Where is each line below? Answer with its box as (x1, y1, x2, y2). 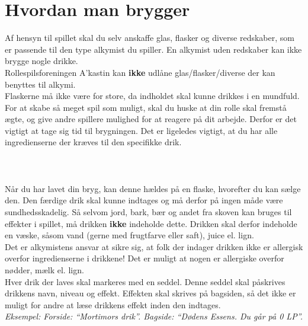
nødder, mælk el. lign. (5, 264, 84, 276)
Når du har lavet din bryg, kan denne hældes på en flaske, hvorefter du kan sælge (5, 182, 301, 194)
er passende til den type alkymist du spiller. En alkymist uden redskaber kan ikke (5, 43, 302, 55)
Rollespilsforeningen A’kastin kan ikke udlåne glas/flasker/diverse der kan (5, 66, 275, 78)
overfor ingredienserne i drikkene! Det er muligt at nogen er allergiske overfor (5, 252, 284, 264)
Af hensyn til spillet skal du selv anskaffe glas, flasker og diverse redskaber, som (5, 31, 294, 44)
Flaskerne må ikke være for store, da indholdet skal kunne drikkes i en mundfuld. (5, 90, 300, 102)
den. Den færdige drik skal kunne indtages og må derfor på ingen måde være (5, 194, 283, 206)
